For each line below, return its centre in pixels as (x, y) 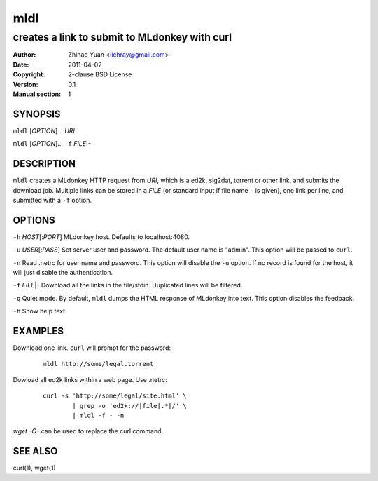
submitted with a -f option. (52, 200)
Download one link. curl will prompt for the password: (92, 348)
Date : (21, 65)
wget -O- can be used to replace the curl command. (88, 431)
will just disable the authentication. (63, 273)
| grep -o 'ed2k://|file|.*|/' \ (129, 406)
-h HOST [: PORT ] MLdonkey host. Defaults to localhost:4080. (101, 237)
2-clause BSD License (100, 74)
